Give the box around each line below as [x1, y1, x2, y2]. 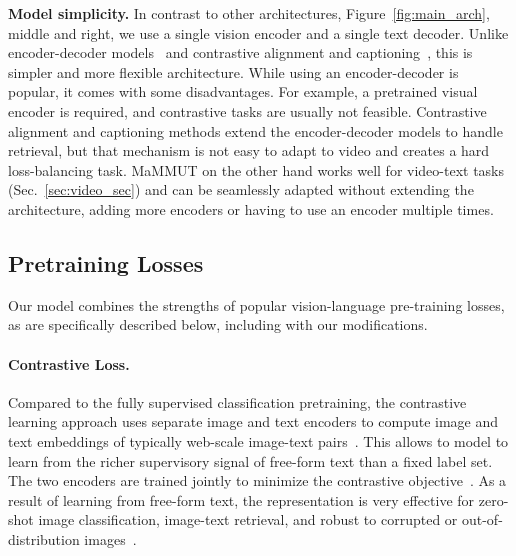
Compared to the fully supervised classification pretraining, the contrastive [8, 391, 467, 412]
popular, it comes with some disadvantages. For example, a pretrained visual [8, 81, 478, 102]
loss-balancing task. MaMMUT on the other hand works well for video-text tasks [8, 159, 505, 180]
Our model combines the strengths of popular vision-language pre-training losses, [8, 294, 505, 315]
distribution [8, 528, 80, 549]
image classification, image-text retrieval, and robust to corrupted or [38, 509, 458, 530]
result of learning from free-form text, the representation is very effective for [8, 489, 475, 510]
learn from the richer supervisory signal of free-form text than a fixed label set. [8, 450, 493, 471]
